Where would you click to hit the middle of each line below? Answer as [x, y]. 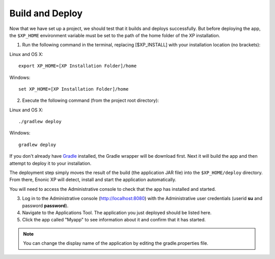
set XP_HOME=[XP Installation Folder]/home [74, 89]
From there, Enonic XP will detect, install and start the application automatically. [93, 180]
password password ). [45, 206]
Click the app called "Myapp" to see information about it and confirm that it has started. [114, 220]
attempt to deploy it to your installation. [50, 163]
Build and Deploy [46, 13]
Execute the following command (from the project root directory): [90, 100]
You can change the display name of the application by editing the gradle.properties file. [116, 243]
